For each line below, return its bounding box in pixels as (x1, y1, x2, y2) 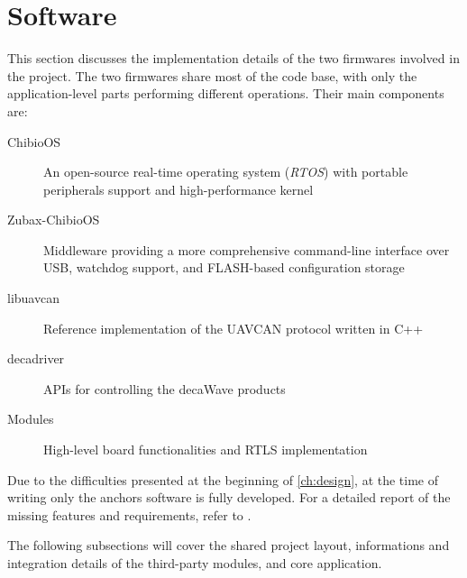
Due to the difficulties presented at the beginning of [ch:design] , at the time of (7, 470, 439, 489)
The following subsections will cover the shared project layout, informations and (7, 536, 450, 555)
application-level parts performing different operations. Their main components (7, 84, 444, 103)
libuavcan (7, 289, 60, 307)
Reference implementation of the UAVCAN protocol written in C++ (43, 318, 424, 337)
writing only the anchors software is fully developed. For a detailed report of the (7, 488, 451, 507)
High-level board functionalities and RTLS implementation (43, 440, 368, 459)
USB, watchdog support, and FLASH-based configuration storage (43, 258, 405, 277)
